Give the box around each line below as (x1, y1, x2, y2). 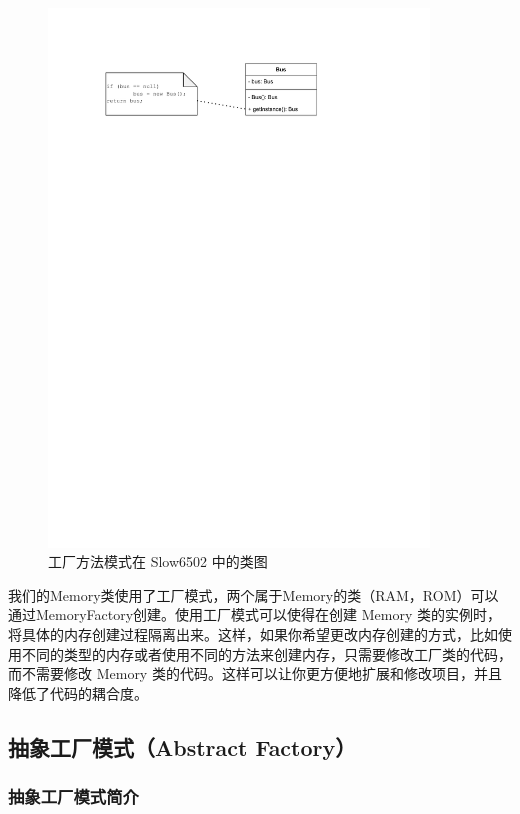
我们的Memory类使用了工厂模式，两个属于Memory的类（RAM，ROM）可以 (8, 584, 499, 605)
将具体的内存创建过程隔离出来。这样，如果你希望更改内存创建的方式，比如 (8, 624, 498, 645)
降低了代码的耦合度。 (8, 682, 148, 703)
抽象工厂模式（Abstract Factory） (8, 731, 357, 762)
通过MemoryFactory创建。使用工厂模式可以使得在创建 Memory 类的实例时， (8, 604, 502, 625)
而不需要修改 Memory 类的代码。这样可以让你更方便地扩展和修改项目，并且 (8, 663, 502, 684)
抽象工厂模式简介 (8, 784, 139, 809)
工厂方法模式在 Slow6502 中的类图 (48, 551, 268, 572)
